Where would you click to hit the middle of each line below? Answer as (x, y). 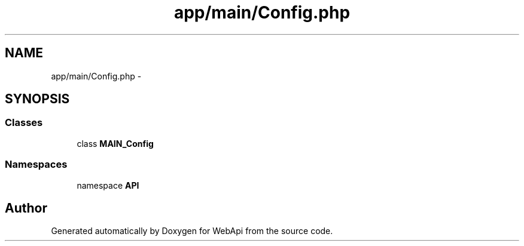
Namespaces (36, 164)
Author (26, 208)
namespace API (108, 185)
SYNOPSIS (37, 99)
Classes (24, 123)
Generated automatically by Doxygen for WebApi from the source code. (192, 231)
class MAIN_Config (115, 143)
